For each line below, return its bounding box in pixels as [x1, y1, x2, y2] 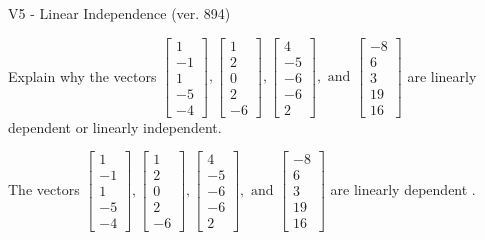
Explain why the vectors [8, 65, 157, 86]
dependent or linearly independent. [8, 116, 222, 137]
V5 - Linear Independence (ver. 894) [8, 3, 231, 23]
